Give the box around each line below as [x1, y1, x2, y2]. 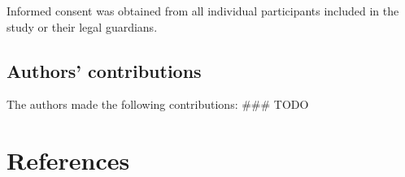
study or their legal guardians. [7, 18, 158, 35]
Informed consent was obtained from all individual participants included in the [7, 2, 399, 19]
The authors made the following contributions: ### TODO [7, 96, 309, 113]
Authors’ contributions [7, 58, 202, 83]
